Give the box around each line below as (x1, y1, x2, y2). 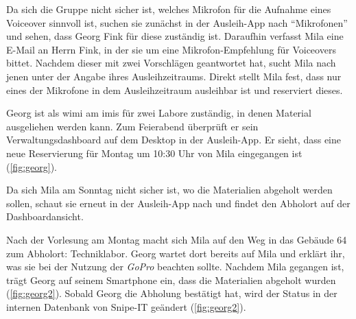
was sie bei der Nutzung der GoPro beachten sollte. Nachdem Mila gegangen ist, (6, 259, 344, 274)
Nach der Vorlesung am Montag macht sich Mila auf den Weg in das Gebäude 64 (6, 232, 347, 246)
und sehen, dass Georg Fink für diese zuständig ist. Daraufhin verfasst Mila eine (6, 29, 344, 43)
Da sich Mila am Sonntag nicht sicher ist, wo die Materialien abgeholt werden (6, 182, 333, 197)
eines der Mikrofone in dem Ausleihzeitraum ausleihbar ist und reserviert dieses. (6, 82, 343, 97)
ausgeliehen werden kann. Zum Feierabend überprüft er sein (6, 119, 259, 133)
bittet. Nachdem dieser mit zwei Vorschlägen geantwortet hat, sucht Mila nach (6, 56, 336, 70)
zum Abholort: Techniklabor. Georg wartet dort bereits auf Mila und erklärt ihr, (6, 246, 345, 260)
